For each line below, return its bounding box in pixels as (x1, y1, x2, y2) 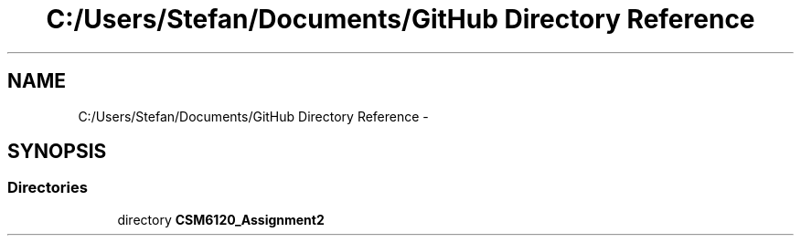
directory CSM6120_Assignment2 (117, 211, 325, 227)
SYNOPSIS (7, 140, 107, 164)
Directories (7, 178, 88, 197)
